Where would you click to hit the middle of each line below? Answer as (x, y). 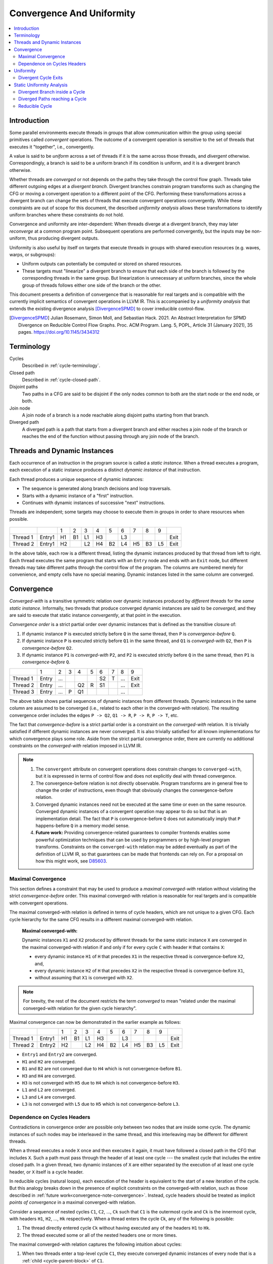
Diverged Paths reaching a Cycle (53, 99)
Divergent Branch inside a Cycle (52, 92)
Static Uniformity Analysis (41, 85)
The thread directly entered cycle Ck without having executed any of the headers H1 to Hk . (116, 1228)
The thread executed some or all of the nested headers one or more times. (100, 1235)
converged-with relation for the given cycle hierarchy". (80, 1008)
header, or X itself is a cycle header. (47, 1172)
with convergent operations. (39, 903)
